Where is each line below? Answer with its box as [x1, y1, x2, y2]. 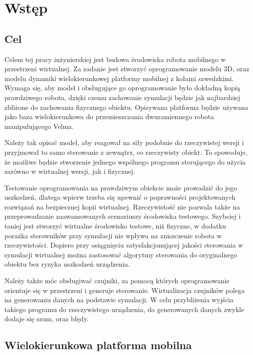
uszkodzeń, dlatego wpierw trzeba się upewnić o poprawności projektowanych [4, 192, 236, 202]
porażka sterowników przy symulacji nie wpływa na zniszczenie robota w [4, 230, 222, 240]
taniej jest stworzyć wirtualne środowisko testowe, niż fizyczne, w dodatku [4, 221, 226, 231]
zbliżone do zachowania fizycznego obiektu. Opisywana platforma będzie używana [4, 102, 249, 112]
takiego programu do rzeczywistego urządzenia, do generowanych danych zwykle [4, 304, 244, 314]
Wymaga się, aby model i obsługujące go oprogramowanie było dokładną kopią [4, 83, 240, 93]
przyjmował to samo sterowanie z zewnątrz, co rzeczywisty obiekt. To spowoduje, [4, 146, 248, 157]
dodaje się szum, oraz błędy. [4, 313, 89, 324]
